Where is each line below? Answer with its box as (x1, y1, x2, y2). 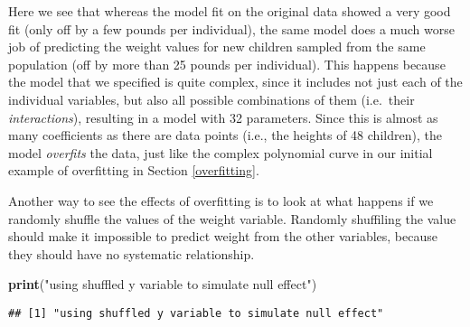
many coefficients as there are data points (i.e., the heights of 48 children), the (8, 126, 442, 145)
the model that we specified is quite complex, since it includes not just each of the (8, 72, 463, 91)
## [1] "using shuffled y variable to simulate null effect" (8, 306, 384, 320)
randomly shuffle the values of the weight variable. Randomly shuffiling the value (8, 209, 456, 228)
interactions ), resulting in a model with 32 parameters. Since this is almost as (8, 107, 438, 126)
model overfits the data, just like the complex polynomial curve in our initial (8, 143, 433, 162)
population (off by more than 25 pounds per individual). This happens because (8, 54, 446, 73)
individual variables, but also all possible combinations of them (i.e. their (8, 89, 415, 108)
